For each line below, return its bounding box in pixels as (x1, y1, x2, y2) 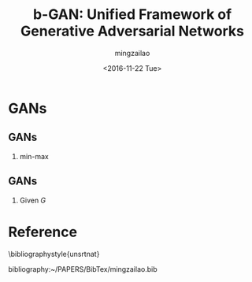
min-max (19, 151, 49, 161)
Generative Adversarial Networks (20, 22, 244, 40)
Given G (19, 195, 46, 205)
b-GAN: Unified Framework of (32, 6, 232, 24)
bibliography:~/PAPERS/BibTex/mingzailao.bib (8, 264, 157, 273)
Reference (8, 223, 77, 241)
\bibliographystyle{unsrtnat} (8, 249, 100, 258)
